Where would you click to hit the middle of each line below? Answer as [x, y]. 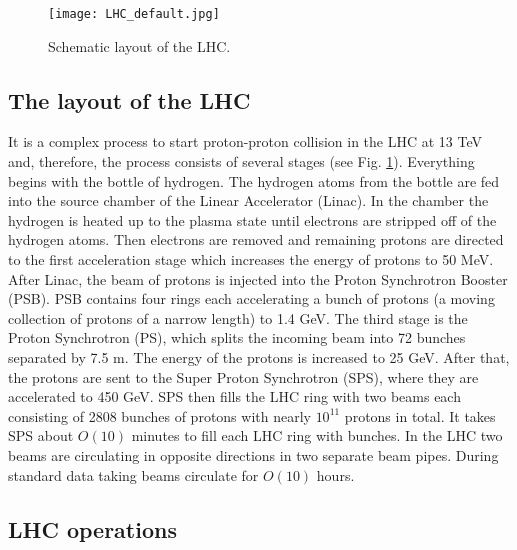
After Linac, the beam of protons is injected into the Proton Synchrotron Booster [258, 278]
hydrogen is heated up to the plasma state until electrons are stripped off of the [252, 219]
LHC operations [92, 528]
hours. [335, 474]
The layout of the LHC [129, 99]
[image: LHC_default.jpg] [134, 14]
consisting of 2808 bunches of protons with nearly [159, 415]
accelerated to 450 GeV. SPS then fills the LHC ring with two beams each [234, 396]
